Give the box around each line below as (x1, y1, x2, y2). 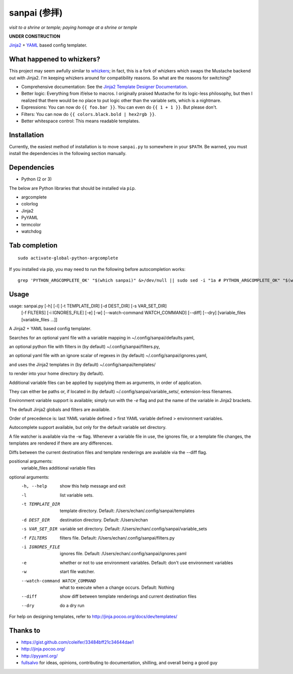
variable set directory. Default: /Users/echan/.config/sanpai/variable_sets (60, 526, 208, 532)
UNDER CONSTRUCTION (9, 33, 61, 39)
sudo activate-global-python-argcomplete (18, 255, 118, 261)
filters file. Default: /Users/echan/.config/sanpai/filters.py (60, 535, 175, 540)
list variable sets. (60, 492, 94, 498)
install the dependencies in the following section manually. (9, 151, 126, 157)
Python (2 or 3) (21, 176, 52, 182)
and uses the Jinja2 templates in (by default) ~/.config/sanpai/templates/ (9, 361, 156, 367)
